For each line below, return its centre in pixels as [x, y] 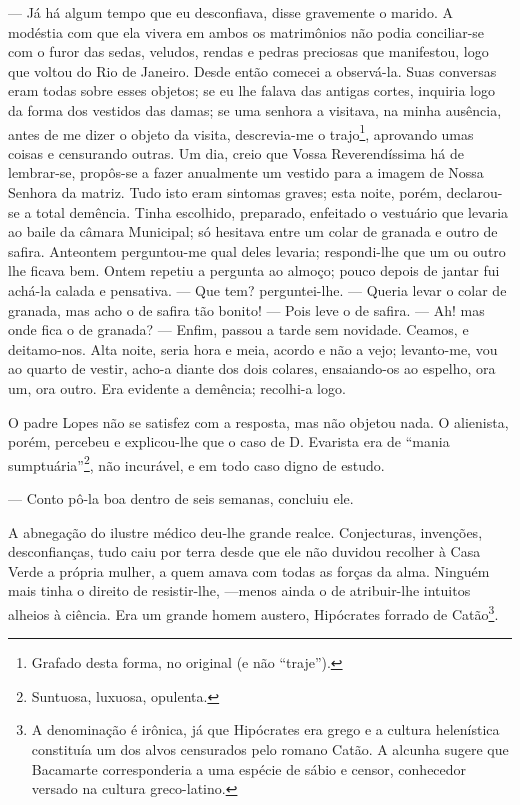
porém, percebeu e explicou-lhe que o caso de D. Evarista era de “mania [229, 441]
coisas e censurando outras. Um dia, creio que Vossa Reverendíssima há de [236, 152]
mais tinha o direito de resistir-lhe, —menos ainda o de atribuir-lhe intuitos [239, 590]
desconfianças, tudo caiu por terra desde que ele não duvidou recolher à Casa [244, 551]
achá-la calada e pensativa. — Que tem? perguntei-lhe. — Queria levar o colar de [257, 289]
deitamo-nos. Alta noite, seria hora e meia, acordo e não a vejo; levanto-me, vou [253, 348]
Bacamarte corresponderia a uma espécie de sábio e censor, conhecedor [249, 768]
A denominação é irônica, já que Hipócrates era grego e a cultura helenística [265, 729]
